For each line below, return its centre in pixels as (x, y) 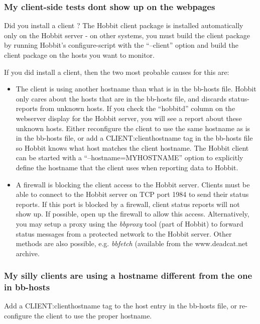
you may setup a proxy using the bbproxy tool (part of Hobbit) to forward (129, 223)
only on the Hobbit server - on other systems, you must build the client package (127, 35)
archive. (28, 253)
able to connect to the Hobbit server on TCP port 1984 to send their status (132, 194)
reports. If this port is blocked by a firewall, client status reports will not (128, 204)
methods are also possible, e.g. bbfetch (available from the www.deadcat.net (132, 243)
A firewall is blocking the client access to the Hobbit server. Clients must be (133, 184)
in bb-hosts (27, 287)
